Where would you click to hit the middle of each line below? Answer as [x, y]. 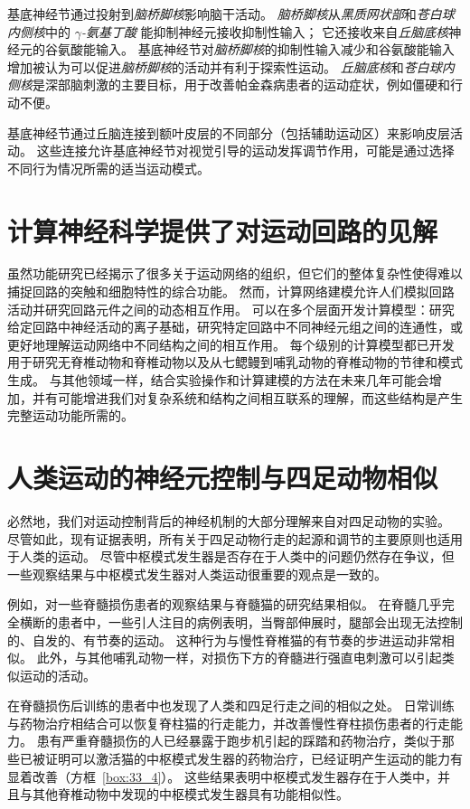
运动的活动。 [57, 675]
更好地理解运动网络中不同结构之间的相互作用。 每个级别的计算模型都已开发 [231, 344]
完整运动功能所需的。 [70, 415]
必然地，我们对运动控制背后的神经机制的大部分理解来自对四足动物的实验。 [229, 520]
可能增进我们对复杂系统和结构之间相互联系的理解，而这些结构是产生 [260, 397]
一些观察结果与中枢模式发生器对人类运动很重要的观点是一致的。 [197, 574]
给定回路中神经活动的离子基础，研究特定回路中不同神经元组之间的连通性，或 [235, 327]
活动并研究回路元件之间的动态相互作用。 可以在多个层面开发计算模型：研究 [231, 309]
